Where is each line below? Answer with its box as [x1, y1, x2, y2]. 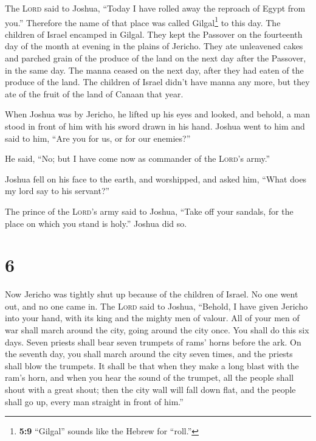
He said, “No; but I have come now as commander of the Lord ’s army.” [5, 152, 270, 165]
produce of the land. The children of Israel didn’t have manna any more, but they [5, 75, 310, 88]
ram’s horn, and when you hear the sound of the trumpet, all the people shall [5, 371, 294, 384]
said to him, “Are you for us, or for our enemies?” [5, 131, 191, 144]
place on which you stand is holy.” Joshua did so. [5, 217, 187, 229]
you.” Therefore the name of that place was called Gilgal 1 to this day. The [5, 14, 281, 29]
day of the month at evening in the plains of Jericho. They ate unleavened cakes [5, 40, 303, 52]
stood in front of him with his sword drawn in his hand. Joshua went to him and [5, 120, 305, 132]
